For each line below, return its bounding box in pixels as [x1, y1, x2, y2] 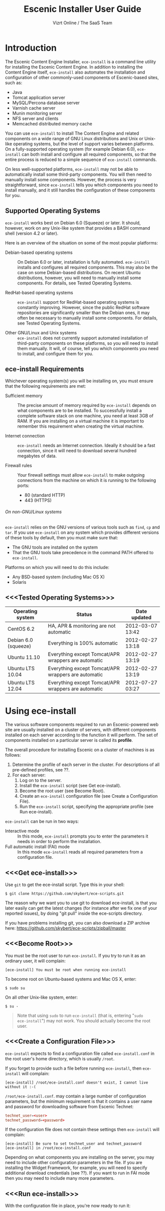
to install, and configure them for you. [17, 351, 93, 357]
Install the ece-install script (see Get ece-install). [19, 783, 121, 789]
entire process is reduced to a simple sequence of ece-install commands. [5, 157, 157, 162]
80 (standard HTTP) [24, 492, 65, 498]
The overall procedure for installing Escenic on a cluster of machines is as [5, 747, 155, 753]
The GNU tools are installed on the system [12, 544, 98, 550]
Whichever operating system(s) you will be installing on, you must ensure [5, 378, 154, 384]
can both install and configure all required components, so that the [22, 151, 157, 157]
